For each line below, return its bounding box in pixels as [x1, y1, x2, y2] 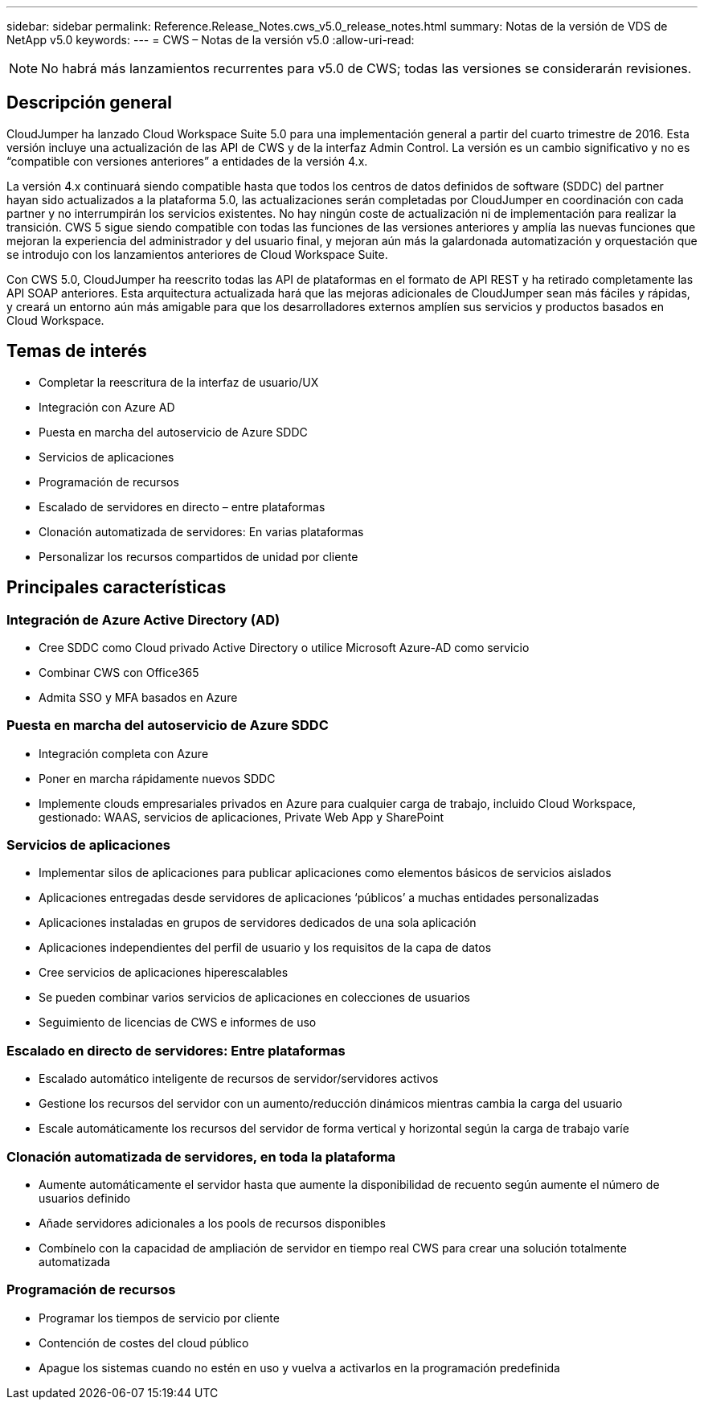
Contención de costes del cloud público [39, 1335, 249, 1350]
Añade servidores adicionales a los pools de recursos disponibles [39, 1215, 386, 1230]
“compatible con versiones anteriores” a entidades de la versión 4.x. [6, 154, 368, 168]
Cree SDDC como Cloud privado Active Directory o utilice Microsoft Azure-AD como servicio [39, 640, 530, 654]
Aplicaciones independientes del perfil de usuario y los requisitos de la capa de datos [39, 941, 492, 955]
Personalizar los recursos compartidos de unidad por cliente [39, 549, 358, 564]
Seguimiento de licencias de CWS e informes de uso [39, 1015, 317, 1030]
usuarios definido [39, 1191, 131, 1205]
